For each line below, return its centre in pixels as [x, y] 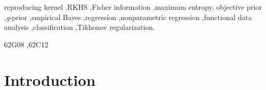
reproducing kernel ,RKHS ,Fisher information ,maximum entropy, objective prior [133, 7]
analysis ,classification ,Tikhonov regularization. [79, 27]
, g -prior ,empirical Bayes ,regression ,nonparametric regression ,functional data [128, 17]
